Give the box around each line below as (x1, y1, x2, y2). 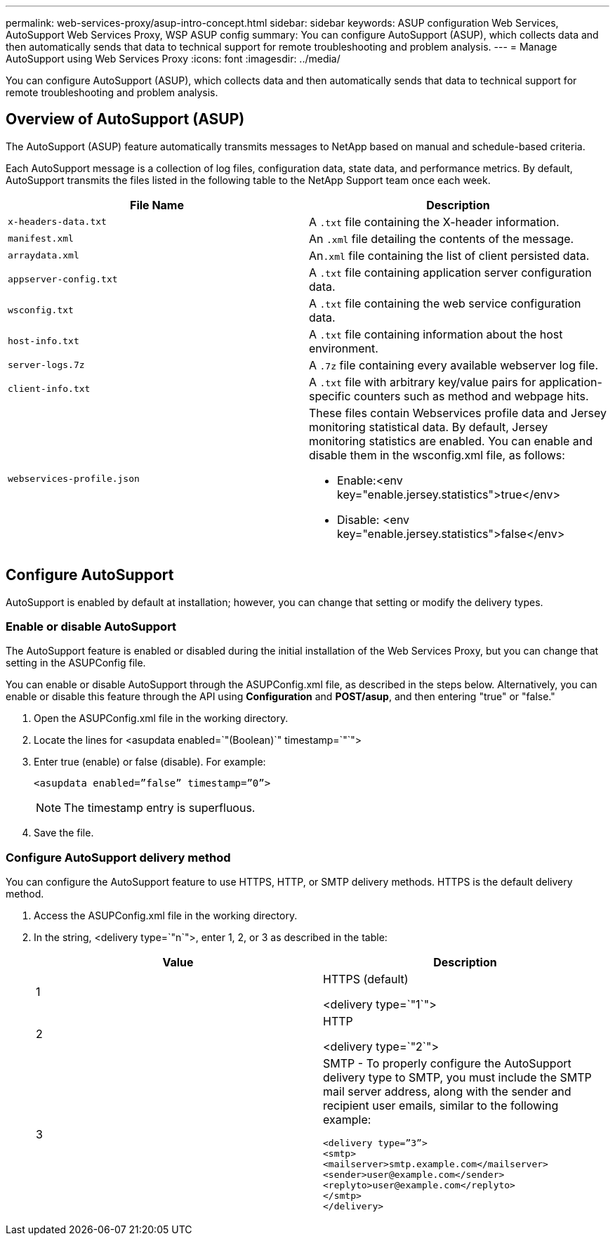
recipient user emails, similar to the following (323, 1098, 559, 1113)
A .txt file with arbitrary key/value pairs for (309, 374, 536, 389)
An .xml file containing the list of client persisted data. (309, 248, 590, 263)
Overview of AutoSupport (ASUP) (6, 110, 245, 129)
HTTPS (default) (323, 972, 409, 987)
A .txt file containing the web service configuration (309, 296, 581, 310)
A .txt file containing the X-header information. (309, 214, 560, 229)
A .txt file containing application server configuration (309, 265, 592, 280)
